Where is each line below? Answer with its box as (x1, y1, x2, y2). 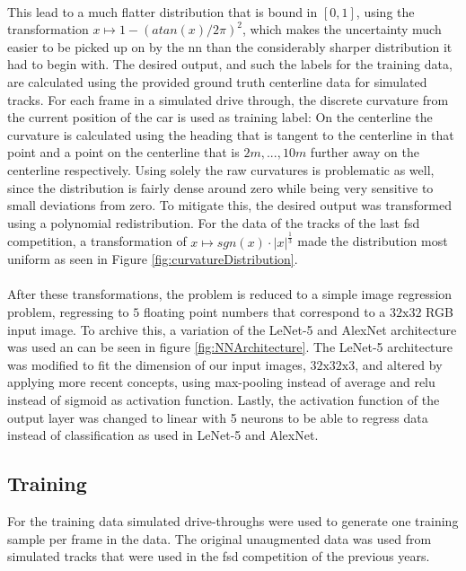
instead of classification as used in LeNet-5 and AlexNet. (7, 426, 319, 444)
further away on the (310, 143, 419, 162)
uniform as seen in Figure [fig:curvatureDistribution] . (7, 250, 298, 268)
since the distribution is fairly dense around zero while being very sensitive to (7, 178, 434, 197)
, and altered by (355, 355, 443, 373)
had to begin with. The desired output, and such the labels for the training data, (7, 55, 453, 74)
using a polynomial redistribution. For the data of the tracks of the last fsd (7, 213, 420, 232)
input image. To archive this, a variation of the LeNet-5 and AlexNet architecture (7, 320, 457, 338)
